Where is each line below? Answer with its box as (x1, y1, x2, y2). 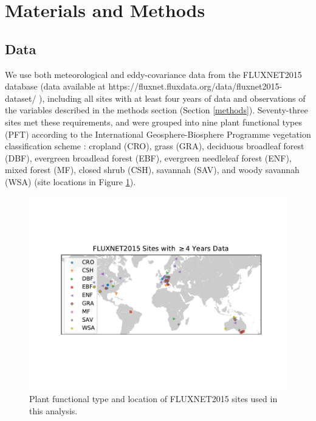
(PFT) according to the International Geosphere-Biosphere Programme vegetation (5, 127, 311, 140)
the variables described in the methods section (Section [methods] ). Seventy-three (5, 104, 308, 116)
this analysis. (29, 404, 78, 417)
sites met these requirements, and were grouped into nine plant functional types (5, 115, 302, 128)
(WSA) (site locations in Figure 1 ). (5, 175, 136, 188)
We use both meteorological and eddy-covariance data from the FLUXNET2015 (5, 68, 302, 80)
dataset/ (5, 91, 36, 104)
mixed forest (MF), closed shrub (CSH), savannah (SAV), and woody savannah (5, 163, 300, 176)
